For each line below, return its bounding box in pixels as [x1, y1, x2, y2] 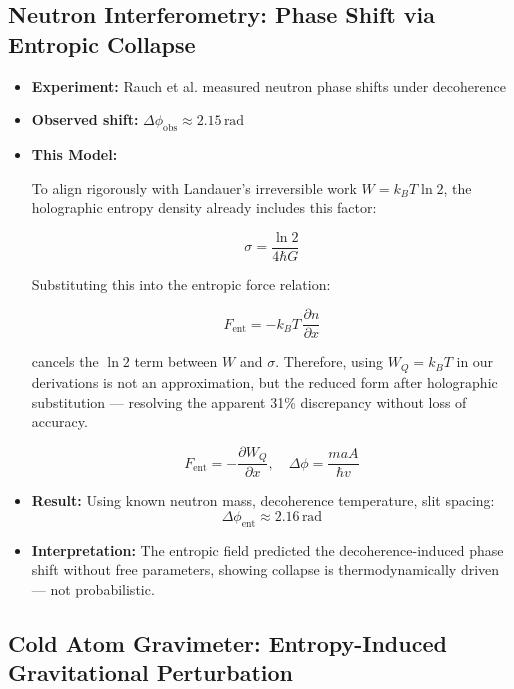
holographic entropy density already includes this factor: [31, 197, 377, 218]
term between [134, 351, 218, 372]
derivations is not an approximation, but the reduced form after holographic [31, 371, 498, 392]
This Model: [31, 143, 118, 164]
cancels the [31, 351, 99, 372]
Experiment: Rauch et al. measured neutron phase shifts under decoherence [31, 75, 506, 96]
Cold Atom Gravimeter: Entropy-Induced [8, 627, 447, 658]
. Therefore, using [275, 351, 384, 372]
